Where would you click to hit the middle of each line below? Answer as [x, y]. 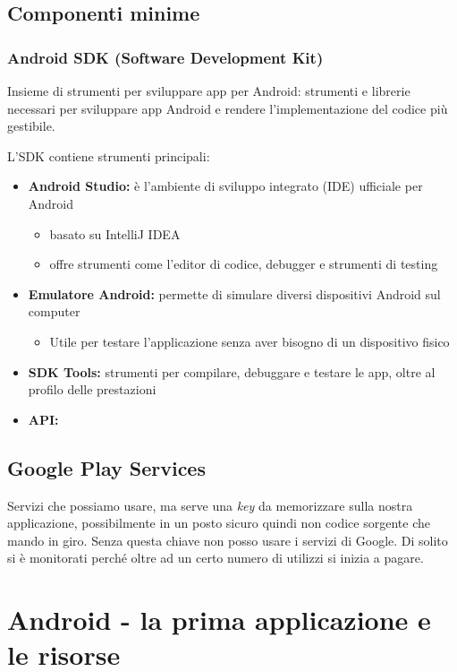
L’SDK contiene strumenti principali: [109, 155]
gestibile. [31, 126]
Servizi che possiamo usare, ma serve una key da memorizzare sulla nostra [210, 505]
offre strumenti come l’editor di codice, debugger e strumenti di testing [244, 264]
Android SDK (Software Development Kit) [165, 57]
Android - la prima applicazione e [219, 620]
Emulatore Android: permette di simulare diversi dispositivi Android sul [234, 293]
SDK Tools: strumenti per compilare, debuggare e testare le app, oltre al [232, 371]
